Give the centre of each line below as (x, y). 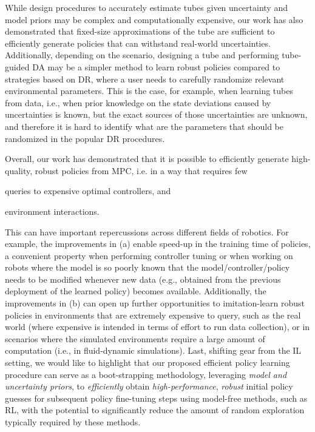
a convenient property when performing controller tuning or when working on (149, 255)
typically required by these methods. (73, 422)
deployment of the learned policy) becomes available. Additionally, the (136, 291)
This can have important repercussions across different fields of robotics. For (147, 231)
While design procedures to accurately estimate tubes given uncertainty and (146, 7)
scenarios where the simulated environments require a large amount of (135, 338)
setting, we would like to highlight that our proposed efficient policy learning (147, 363)
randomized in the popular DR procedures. (85, 138)
